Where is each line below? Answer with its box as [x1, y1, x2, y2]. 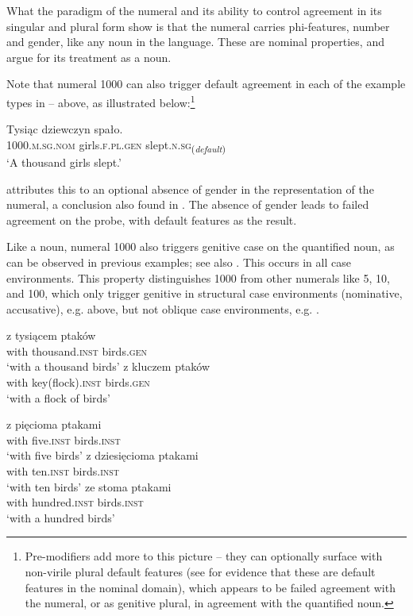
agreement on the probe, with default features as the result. [6, 211, 297, 228]
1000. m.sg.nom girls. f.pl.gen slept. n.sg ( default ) [6, 136, 226, 155]
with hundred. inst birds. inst [6, 494, 144, 510]
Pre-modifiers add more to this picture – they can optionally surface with [25, 548, 383, 564]
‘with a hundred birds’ [6, 509, 115, 526]
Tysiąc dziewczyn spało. [6, 121, 123, 137]
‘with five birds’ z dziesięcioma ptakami [6, 447, 199, 464]
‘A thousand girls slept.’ [6, 153, 122, 170]
